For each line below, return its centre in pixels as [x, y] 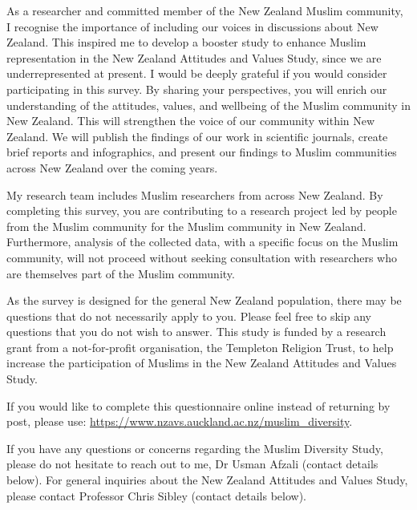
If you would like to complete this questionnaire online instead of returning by [198, 405]
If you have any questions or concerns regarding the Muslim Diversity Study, [195, 448]
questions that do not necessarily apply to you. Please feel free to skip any [189, 316]
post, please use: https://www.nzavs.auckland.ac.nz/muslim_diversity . [180, 421]
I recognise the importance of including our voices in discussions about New [192, 26]
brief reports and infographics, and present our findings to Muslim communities [202, 152]
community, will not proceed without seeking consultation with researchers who [202, 257]
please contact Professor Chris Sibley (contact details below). [157, 495]
